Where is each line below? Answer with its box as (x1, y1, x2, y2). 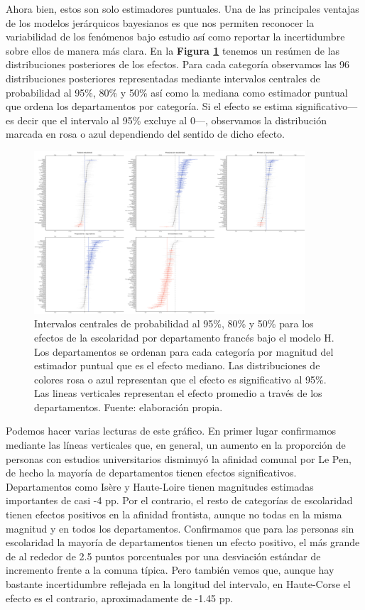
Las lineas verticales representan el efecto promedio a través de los (34, 386, 322, 401)
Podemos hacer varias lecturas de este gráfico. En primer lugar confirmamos (6, 423, 336, 438)
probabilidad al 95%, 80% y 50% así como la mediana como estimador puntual (6, 85, 348, 99)
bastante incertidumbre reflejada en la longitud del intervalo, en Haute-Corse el (6, 577, 351, 592)
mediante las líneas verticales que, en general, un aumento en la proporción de (6, 437, 346, 452)
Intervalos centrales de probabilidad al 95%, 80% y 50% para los (34, 316, 314, 331)
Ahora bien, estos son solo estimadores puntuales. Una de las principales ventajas (6, 1, 359, 16)
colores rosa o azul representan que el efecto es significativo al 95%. (34, 371, 327, 386)
